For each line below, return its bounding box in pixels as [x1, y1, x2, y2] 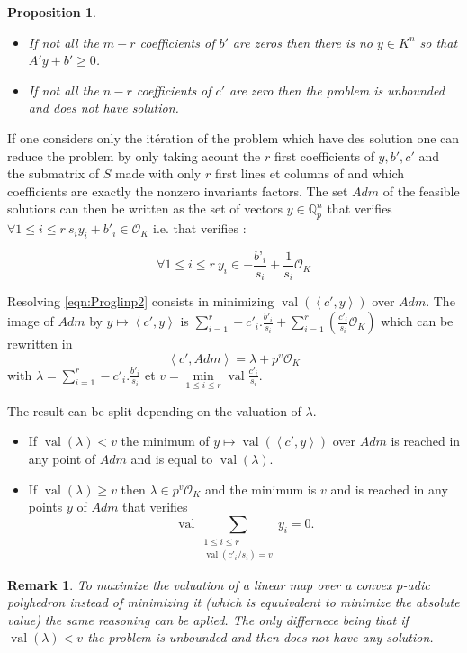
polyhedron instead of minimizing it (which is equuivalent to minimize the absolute [7, 593, 460, 612]
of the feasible [382, 181, 460, 200]
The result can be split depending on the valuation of [7, 401, 301, 420]
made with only [114, 164, 202, 183]
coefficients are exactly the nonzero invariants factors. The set [7, 181, 348, 200]
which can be [381, 312, 454, 331]
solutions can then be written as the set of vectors [7, 199, 283, 218]
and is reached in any [330, 479, 448, 498]
